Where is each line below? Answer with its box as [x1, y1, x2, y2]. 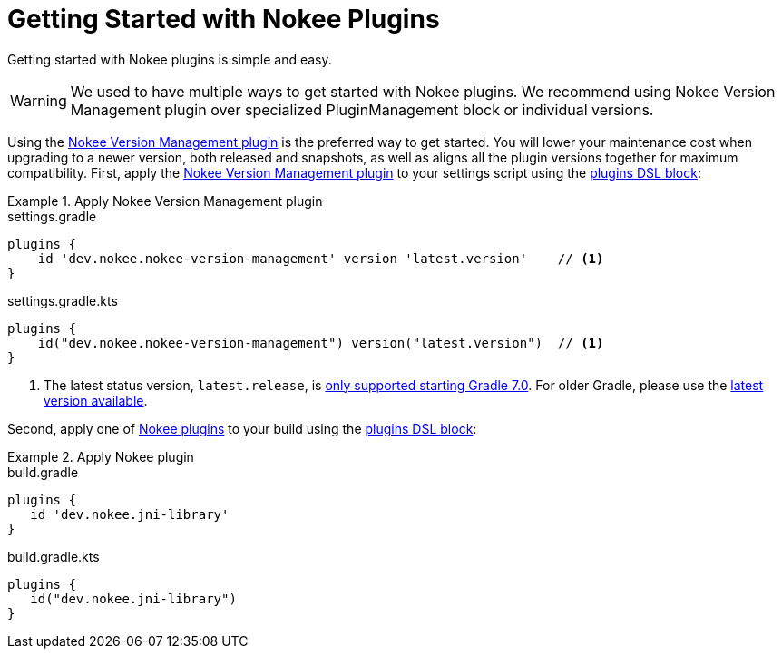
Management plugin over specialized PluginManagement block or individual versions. [70, 100, 654, 119]
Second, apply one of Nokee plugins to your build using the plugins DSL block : [7, 420, 477, 436]
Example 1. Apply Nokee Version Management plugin [7, 192, 323, 209]
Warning [10, 91, 67, 110]
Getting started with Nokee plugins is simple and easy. [7, 51, 332, 67]
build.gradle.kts [7, 548, 100, 564]
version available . [44, 392, 148, 408]
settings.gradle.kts [7, 292, 118, 308]
